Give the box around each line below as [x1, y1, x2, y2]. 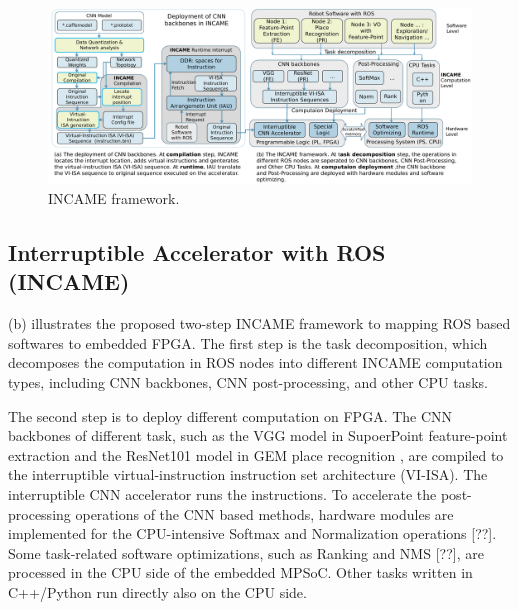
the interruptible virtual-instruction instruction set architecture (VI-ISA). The [8, 464, 488, 485]
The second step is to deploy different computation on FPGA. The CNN [8, 405, 453, 426]
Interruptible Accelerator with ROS [8, 236, 386, 267]
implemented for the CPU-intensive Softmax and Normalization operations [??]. [8, 523, 497, 544]
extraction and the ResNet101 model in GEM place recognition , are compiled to [8, 444, 504, 465]
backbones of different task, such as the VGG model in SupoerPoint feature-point [8, 425, 508, 446]
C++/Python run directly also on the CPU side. [8, 581, 307, 602]
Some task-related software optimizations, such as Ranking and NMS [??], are [8, 542, 484, 563]
